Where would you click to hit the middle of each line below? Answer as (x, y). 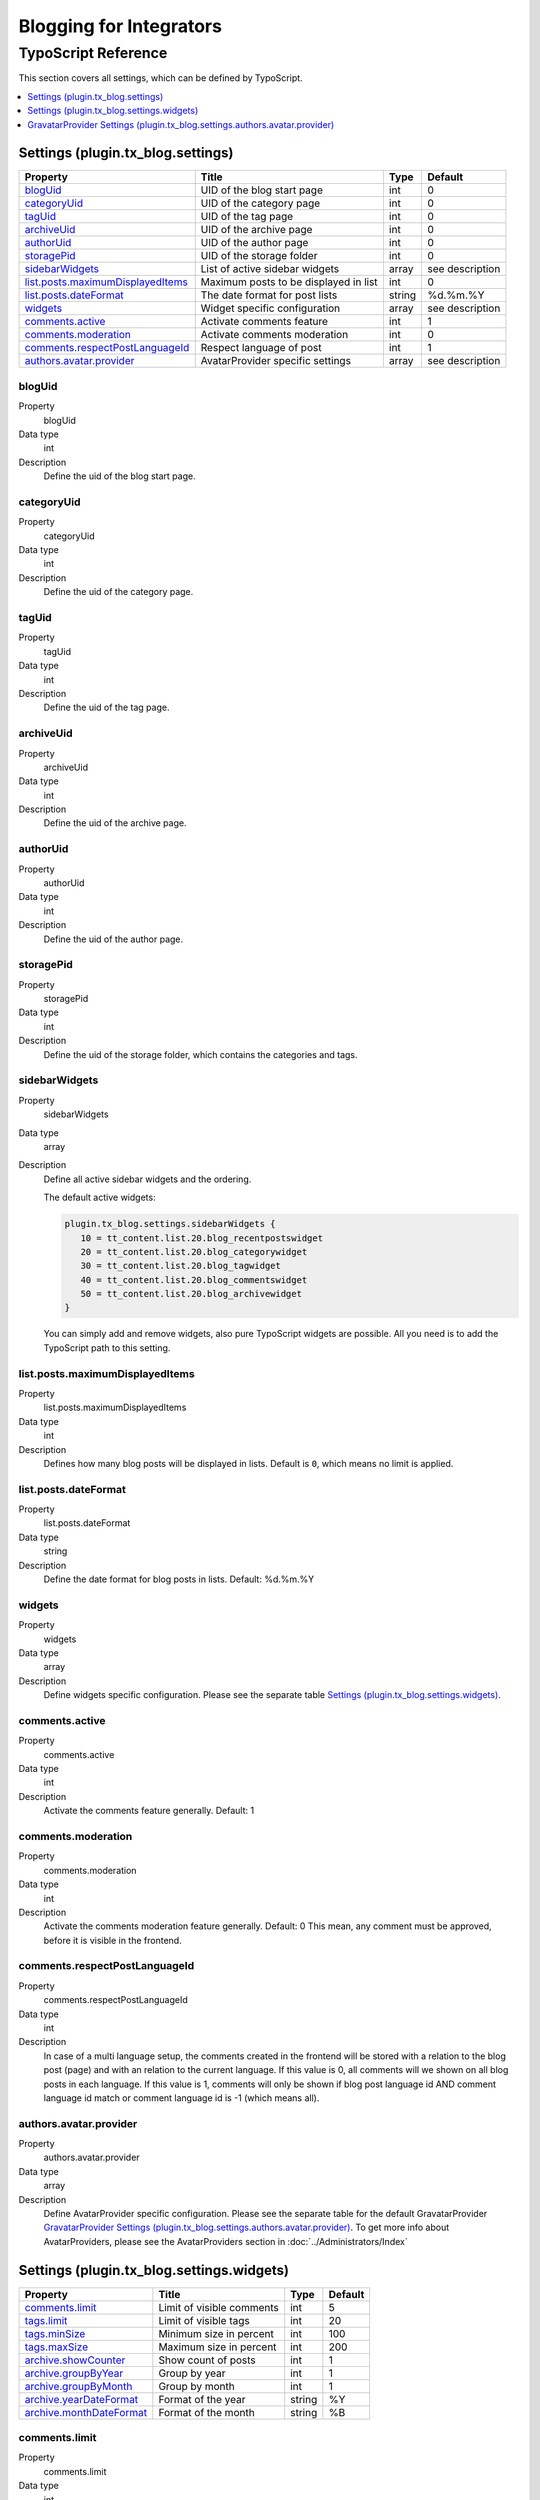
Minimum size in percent (216, 2333)
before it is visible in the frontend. (112, 1940)
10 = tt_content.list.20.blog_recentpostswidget (202, 1238)
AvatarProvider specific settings (276, 361)
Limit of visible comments (218, 2307)
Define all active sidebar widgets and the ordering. (147, 1179)
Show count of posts (207, 2360)
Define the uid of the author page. (113, 939)
